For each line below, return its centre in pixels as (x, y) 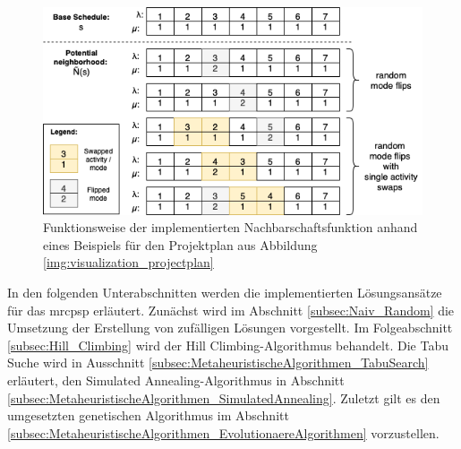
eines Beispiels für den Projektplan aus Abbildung (180, 244)
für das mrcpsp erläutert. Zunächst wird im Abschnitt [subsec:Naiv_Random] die (231, 310)
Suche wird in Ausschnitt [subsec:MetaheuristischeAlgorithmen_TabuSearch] (218, 363)
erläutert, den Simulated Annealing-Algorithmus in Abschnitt (176, 380)
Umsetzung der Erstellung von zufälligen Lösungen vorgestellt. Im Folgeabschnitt (230, 328)
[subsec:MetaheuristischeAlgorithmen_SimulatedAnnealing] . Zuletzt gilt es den (224, 397)
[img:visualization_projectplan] (128, 262)
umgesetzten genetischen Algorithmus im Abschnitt (148, 415)
